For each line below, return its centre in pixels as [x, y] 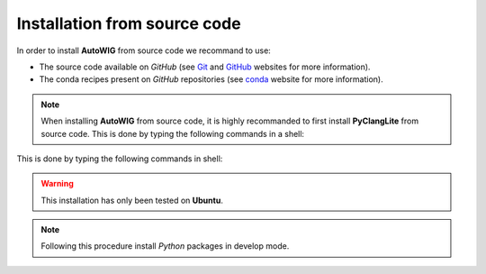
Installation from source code [129, 23]
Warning [57, 184]
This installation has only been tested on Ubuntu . [132, 200]
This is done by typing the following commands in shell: [120, 159]
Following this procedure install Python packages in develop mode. [165, 246]
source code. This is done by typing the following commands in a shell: [173, 133]
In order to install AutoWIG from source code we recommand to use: [144, 50]
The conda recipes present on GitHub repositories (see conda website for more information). [211, 79]
